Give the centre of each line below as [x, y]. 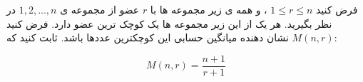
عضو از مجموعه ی [100, 9]
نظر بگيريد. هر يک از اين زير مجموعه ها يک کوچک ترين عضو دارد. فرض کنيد [169, 23]
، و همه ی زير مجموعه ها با [209, 9]
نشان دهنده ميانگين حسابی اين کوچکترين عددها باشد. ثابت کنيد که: [172, 37]
